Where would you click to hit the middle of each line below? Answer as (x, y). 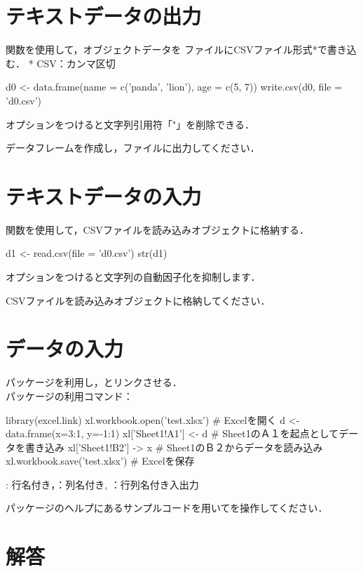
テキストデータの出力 (104, 16)
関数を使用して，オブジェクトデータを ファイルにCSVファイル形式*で (166, 49)
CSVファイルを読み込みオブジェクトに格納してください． (138, 300)
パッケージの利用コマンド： (69, 395)
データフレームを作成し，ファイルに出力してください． (133, 148)
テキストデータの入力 (104, 195)
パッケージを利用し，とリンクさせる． (94, 382)
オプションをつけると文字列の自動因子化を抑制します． (133, 277)
